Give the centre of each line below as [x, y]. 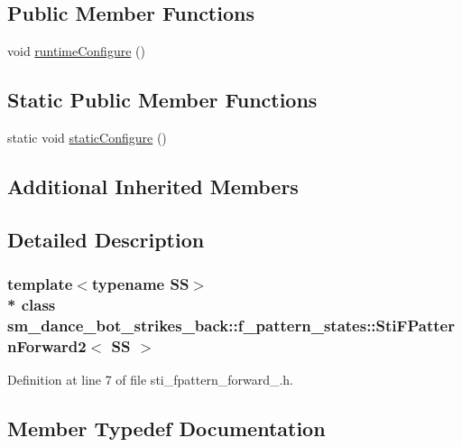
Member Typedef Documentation [166, 428]
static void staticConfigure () [87, 137]
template [40, 284]
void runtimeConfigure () [76, 51]
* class [32, 304]
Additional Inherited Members [153, 186]
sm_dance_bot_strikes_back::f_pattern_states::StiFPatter [231, 325]
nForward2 [47, 345]
